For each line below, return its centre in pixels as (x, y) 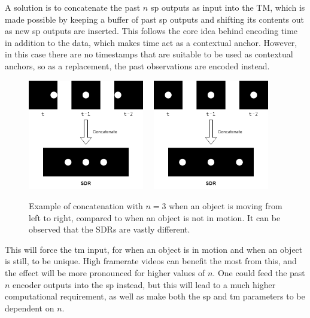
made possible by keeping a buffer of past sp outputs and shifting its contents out (155, 19)
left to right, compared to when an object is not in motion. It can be (155, 217)
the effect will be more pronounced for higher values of (105, 273)
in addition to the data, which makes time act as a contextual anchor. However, (151, 42)
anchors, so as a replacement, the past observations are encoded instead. (137, 65)
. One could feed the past (259, 273)
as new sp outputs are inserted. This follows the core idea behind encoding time (151, 31)
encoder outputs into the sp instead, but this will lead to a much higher (144, 284)
